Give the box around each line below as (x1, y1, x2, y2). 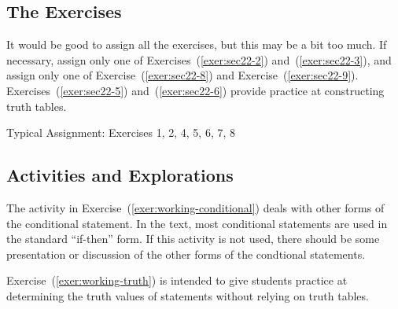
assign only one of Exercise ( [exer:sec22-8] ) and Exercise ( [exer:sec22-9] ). (6, 67, 359, 83)
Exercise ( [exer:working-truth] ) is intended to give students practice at (6, 272, 348, 289)
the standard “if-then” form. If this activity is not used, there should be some (6, 230, 380, 247)
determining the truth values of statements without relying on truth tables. (6, 287, 369, 303)
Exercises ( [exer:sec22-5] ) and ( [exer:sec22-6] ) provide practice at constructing (6, 82, 385, 98)
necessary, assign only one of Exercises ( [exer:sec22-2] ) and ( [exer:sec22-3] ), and (6, 51, 392, 68)
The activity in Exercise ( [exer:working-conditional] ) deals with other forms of (6, 199, 385, 215)
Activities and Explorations (6, 163, 234, 187)
